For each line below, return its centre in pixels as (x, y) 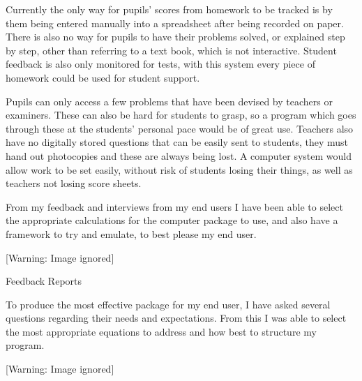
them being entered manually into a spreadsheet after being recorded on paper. (175, 23)
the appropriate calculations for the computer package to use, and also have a (172, 220)
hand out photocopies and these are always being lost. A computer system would (179, 155)
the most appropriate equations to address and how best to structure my (161, 331)
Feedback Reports (44, 281)
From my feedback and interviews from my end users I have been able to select (174, 206)
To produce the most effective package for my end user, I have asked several (168, 304)
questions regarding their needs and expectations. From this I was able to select (176, 318)
